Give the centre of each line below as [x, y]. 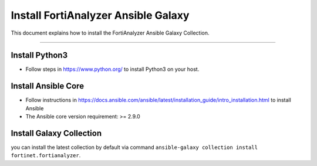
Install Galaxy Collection [56, 133]
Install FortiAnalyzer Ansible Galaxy [100, 15]
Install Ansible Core [48, 86]
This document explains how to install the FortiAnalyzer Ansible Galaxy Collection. [110, 33]
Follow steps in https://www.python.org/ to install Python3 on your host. [112, 69]
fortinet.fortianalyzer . [46, 155]
